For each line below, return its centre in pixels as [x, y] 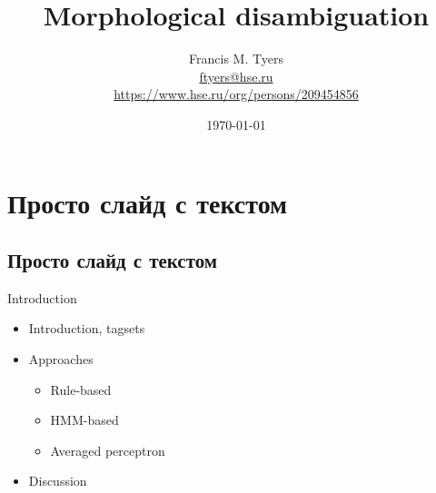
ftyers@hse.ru [236, 76]
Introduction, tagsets [87, 328]
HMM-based [84, 420]
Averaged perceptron [108, 450]
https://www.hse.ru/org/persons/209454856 [236, 94]
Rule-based [81, 389]
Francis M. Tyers [236, 59]
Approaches [61, 359]
